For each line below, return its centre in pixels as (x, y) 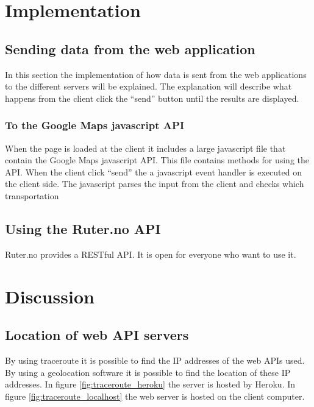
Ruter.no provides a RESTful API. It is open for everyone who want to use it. (151, 254)
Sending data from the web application (130, 48)
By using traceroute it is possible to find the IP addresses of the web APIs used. (155, 360)
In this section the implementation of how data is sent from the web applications (156, 74)
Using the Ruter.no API (83, 228)
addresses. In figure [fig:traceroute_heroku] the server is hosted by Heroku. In (150, 384)
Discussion (50, 296)
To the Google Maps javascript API (95, 125)
